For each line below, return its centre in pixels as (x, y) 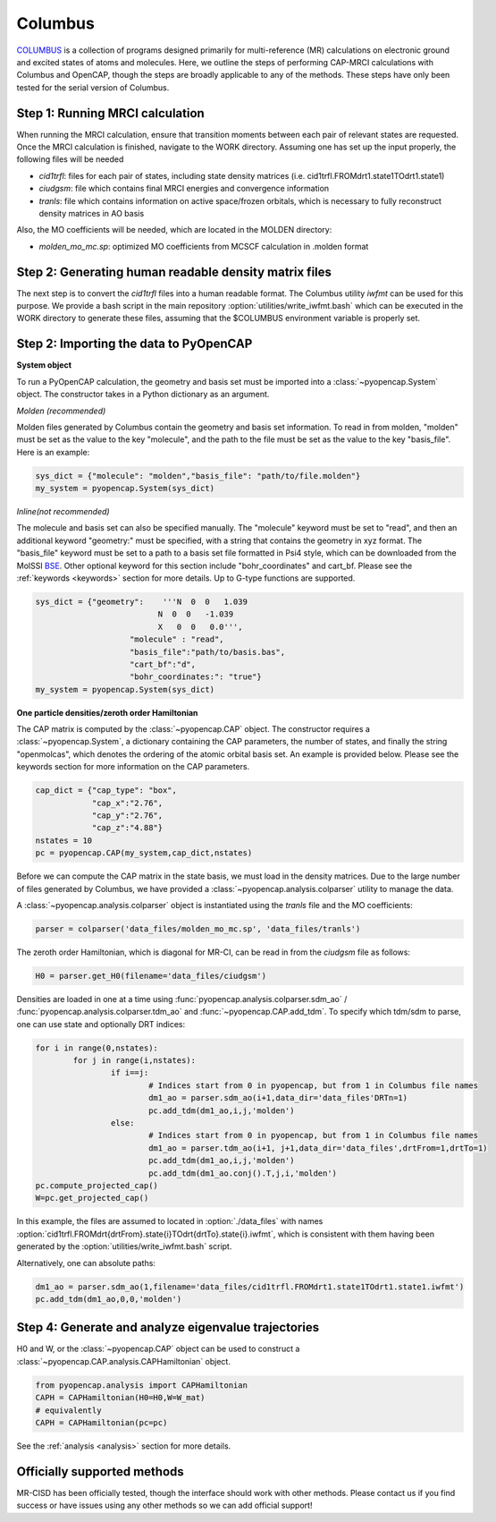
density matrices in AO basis (92, 213)
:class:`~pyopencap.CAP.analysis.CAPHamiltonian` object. (124, 1361)
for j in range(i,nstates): (135, 1061)
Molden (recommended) (61, 411)
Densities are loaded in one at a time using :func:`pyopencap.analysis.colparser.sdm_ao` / (182, 999)
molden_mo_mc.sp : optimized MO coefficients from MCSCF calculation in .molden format (204, 246)
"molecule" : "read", (177, 639)
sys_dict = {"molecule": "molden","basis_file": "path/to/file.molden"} (198, 476)
